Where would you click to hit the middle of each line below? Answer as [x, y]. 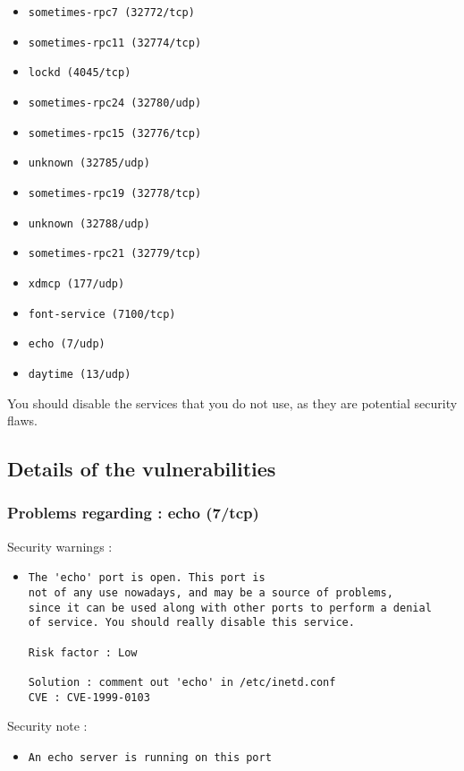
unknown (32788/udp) [89, 223]
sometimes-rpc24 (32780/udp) [115, 103]
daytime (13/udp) [80, 374]
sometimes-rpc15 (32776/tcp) [115, 133]
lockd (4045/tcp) [80, 73]
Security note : [47, 726]
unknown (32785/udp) [89, 163]
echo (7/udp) [67, 344]
